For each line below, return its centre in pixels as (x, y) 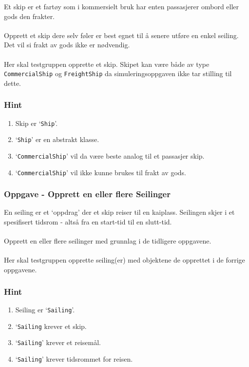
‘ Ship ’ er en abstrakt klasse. (57, 139)
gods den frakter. (29, 16)
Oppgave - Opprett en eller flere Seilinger (87, 194)
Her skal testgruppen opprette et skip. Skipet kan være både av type (107, 64)
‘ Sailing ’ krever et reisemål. (58, 342)
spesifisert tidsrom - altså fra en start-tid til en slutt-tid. (88, 222)
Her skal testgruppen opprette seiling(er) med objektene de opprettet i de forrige (124, 260)
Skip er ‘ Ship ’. (37, 123)
